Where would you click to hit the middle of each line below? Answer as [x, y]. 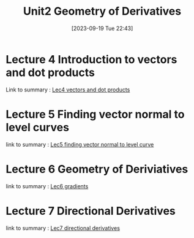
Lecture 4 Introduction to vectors [91, 59]
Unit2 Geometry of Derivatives [102, 11]
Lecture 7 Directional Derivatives [91, 211]
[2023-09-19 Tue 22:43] [102, 28]
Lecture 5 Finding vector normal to [95, 114]
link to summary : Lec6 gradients [47, 186]
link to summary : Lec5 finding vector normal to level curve [80, 144]
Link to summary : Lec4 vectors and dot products [68, 90]
